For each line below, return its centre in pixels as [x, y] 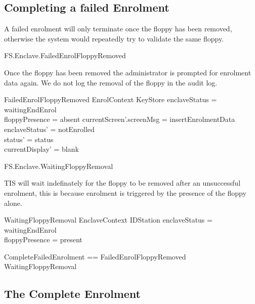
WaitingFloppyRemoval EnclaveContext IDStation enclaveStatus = [108, 220]
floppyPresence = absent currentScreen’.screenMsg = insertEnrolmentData [120, 119]
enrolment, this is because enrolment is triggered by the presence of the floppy [125, 192]
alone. [13, 203]
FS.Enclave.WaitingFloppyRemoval [59, 166]
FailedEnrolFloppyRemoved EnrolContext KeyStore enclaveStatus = [111, 99]
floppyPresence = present [43, 240]
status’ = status [29, 139]
